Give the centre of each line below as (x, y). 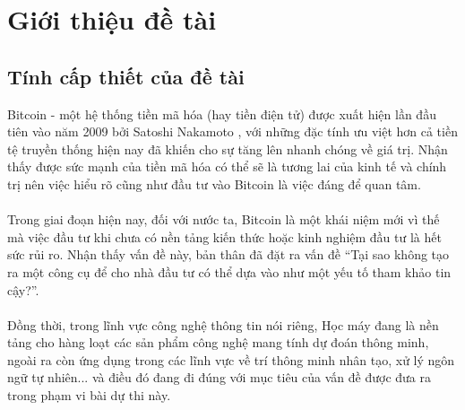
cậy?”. (23, 289)
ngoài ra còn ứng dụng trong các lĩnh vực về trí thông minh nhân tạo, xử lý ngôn (231, 359)
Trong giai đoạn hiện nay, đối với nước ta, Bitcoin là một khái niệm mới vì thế (224, 219)
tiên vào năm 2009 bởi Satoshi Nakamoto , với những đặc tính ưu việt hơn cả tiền (232, 131)
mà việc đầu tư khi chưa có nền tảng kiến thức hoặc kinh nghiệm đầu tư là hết (224, 236)
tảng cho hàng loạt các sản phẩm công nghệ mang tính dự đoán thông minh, (218, 342)
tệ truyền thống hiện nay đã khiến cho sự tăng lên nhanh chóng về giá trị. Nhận (228, 148)
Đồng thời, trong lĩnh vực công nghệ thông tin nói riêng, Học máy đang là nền (223, 324)
